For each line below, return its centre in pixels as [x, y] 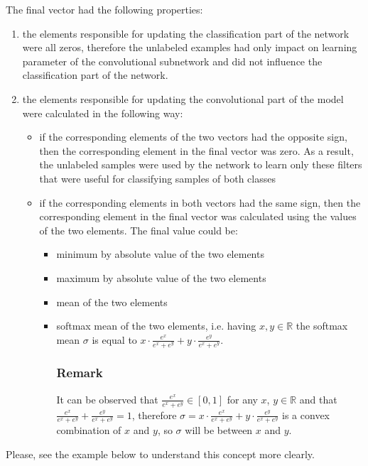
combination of [89, 430]
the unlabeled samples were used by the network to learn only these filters [201, 164]
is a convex [306, 414]
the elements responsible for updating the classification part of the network [186, 33]
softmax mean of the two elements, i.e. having [156, 326]
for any [242, 399]
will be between [219, 430]
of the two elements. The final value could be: [139, 230]
